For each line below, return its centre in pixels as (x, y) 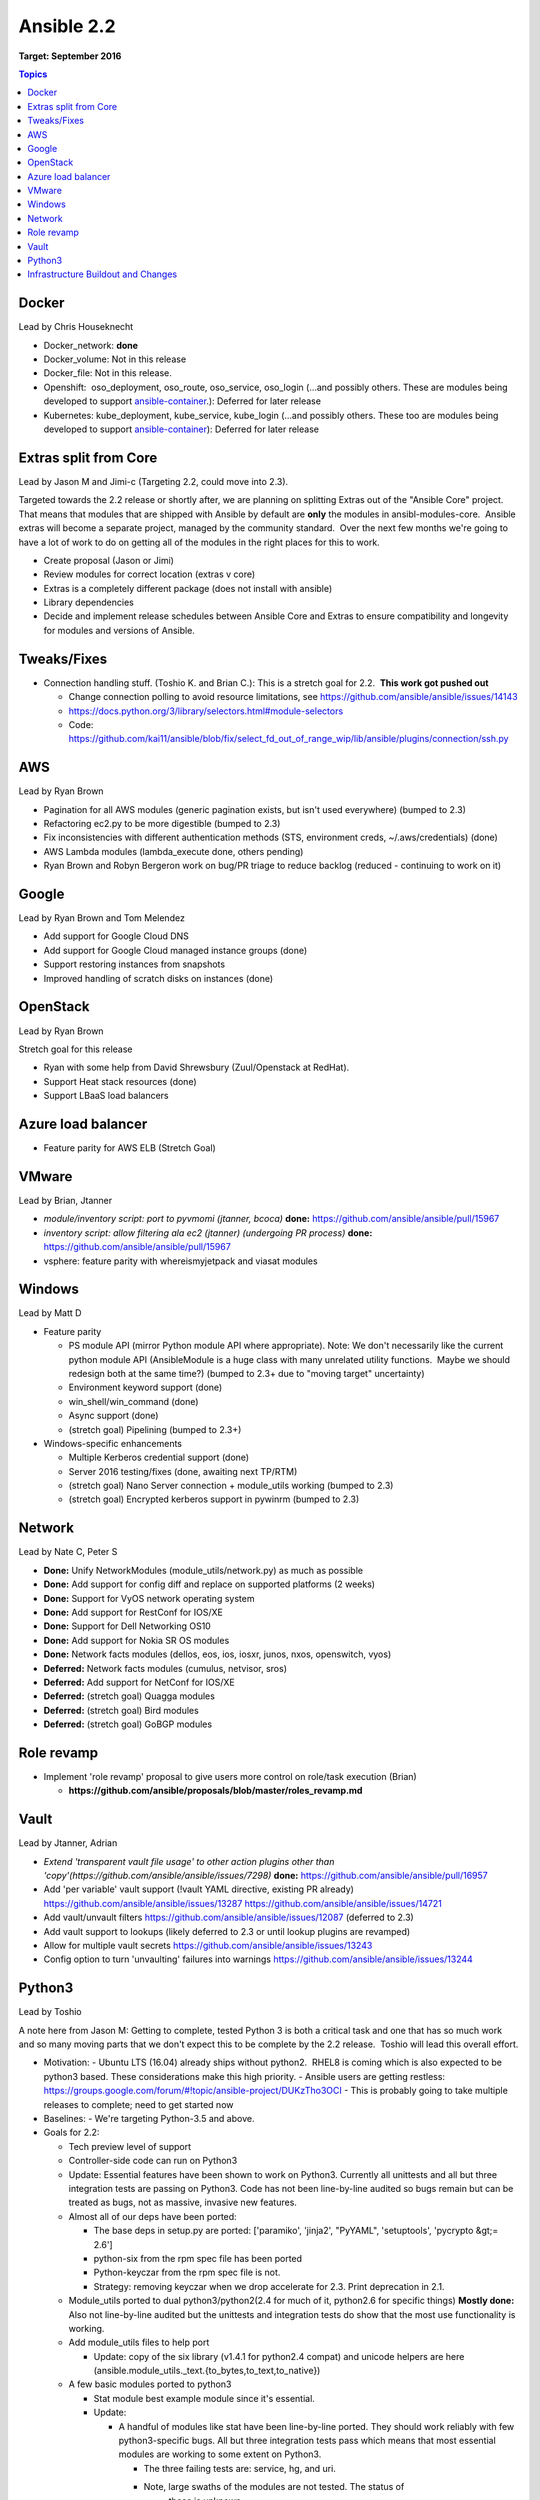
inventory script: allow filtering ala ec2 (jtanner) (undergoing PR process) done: (208, 1232)
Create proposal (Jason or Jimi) (109, 560)
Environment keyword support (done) (145, 1387)
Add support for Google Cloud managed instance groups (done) (175, 950)
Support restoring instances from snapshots (134, 964)
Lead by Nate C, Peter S (68, 1552)
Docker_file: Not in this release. (107, 373)
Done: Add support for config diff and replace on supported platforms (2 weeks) (209, 1584)
